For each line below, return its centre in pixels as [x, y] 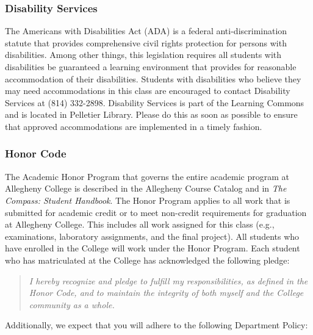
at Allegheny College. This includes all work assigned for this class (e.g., [140, 224]
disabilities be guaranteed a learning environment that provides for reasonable [151, 67]
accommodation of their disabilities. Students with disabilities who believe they [153, 78]
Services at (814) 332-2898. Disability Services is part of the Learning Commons [155, 102]
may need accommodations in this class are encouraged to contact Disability [148, 91]
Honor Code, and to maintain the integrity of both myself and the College [166, 293]
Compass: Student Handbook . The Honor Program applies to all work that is [148, 200]
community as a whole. [72, 304]
